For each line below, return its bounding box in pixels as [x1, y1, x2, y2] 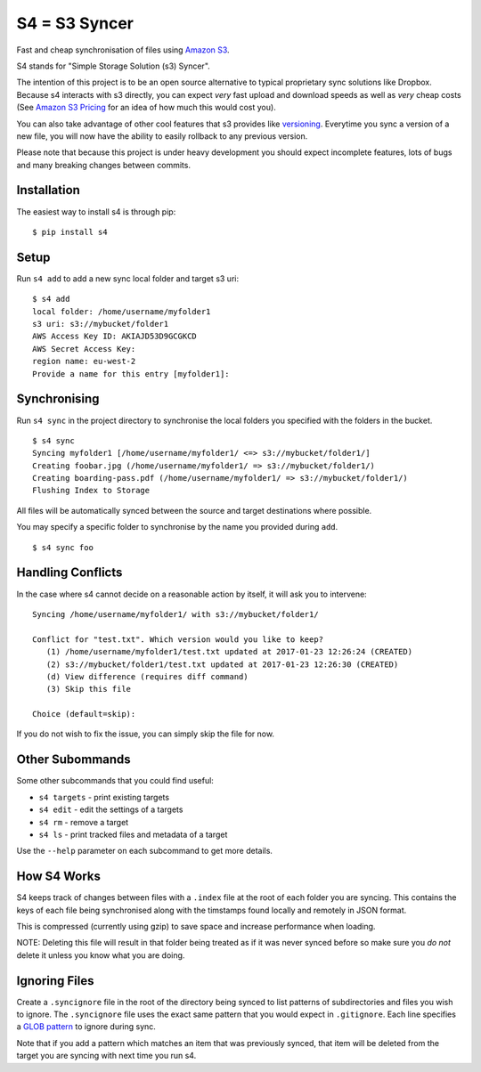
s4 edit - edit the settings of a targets [38, 804, 183, 815]
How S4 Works [16, 869, 102, 884]
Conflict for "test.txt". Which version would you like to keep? [32, 634, 324, 645]
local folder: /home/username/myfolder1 [32, 306, 211, 316]
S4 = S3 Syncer [16, 13, 134, 33]
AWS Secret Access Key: [32, 344, 136, 353]
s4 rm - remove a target [38, 816, 129, 827]
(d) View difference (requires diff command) [45, 671, 249, 681]
